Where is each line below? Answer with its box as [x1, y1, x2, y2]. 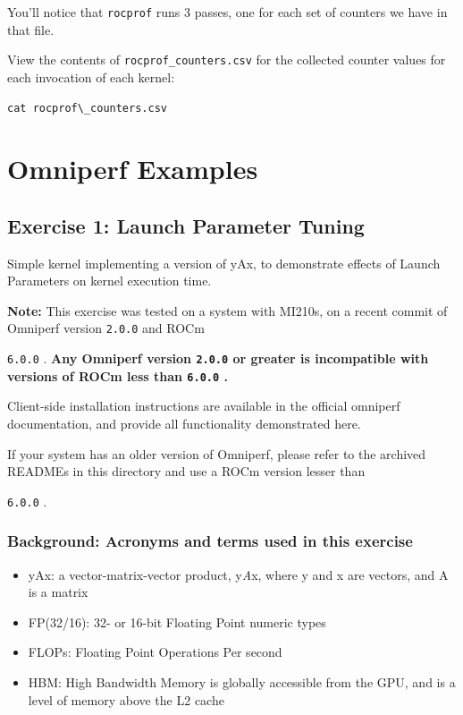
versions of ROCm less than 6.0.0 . [7, 366, 228, 385]
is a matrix [28, 583, 88, 601]
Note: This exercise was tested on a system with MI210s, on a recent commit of [7, 301, 448, 319]
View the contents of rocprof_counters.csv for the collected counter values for [7, 50, 446, 69]
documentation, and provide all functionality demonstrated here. [7, 414, 361, 433]
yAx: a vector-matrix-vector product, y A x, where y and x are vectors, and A [28, 565, 449, 583]
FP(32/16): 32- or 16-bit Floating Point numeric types [28, 612, 326, 631]
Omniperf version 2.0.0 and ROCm [7, 319, 205, 337]
